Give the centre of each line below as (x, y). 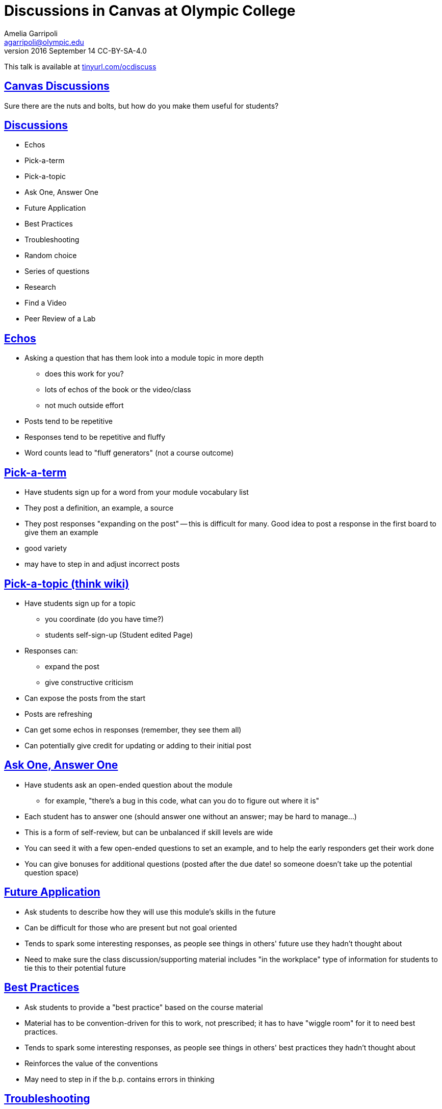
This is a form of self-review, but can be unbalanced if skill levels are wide (149, 832)
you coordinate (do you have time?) (105, 619)
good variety (46, 548)
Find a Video (46, 303)
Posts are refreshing (58, 714)
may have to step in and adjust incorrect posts (102, 564)
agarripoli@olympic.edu (44, 42)
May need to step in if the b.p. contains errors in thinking (120, 1079)
